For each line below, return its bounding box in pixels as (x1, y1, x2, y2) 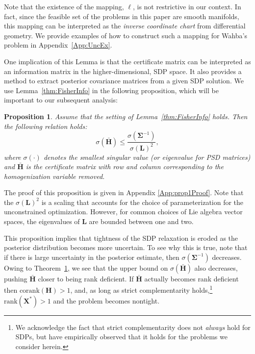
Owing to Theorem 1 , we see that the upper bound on (4, 262, 168, 273)
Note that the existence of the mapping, (4, 1, 124, 11)
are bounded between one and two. (89, 216, 194, 227)
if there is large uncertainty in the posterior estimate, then (4, 252, 179, 262)
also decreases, (194, 262, 238, 273)
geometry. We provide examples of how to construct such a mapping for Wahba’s (4, 30, 247, 40)
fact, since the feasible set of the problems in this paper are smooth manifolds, (4, 11, 239, 21)
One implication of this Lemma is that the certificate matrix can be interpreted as (4, 56, 251, 66)
